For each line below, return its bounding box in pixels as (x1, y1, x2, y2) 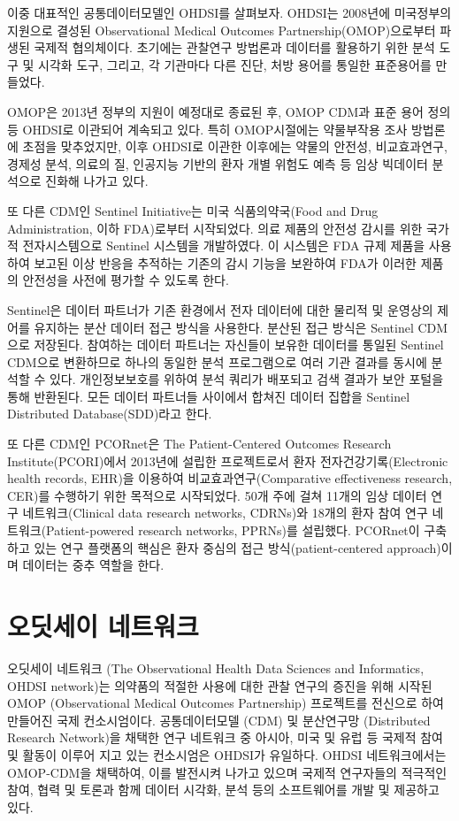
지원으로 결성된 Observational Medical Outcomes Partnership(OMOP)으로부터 (7, 20, 436, 39)
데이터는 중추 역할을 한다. (22, 556, 164, 574)
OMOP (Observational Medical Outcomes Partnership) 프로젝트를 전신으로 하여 (7, 694, 444, 712)
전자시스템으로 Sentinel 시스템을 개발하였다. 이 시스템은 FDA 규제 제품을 (22, 236, 425, 255)
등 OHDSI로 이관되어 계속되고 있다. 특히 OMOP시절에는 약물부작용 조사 (7, 119, 408, 138)
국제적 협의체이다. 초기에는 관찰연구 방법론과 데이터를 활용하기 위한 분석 (34, 38, 435, 57)
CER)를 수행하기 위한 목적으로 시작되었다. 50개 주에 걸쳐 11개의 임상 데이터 (7, 486, 427, 504)
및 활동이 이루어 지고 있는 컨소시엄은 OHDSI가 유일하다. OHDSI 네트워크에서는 (7, 745, 447, 763)
